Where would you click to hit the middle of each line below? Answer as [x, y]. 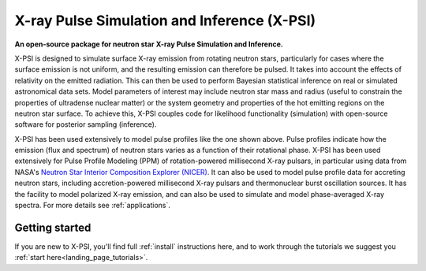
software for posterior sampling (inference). [86, 124]
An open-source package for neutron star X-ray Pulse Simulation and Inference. [149, 44]
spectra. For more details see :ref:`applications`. [93, 206]
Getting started [53, 227]
